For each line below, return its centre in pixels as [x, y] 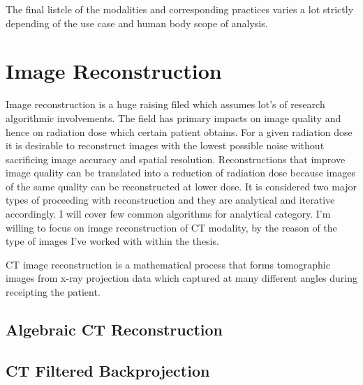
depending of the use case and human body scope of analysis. [137, 23]
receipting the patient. [53, 292]
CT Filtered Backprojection [108, 370]
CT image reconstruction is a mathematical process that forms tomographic [168, 264]
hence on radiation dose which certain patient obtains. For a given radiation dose [179, 131]
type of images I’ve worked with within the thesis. [112, 241]
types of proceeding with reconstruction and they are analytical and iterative [170, 200]
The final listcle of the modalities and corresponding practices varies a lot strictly [180, 9]
